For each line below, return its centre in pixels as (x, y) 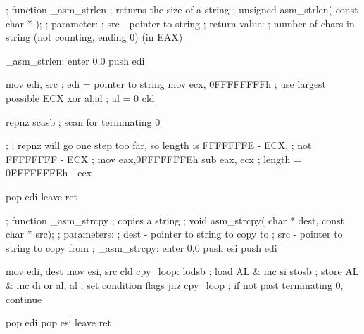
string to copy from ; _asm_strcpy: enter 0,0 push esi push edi (142, 247)
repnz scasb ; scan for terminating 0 (83, 121)
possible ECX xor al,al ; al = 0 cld (80, 97)
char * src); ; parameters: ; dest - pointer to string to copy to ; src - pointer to (174, 234)
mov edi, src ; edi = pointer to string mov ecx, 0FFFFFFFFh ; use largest (166, 84)
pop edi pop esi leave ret (58, 322)
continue (24, 298)
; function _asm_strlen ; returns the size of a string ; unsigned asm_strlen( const (182, 9)
